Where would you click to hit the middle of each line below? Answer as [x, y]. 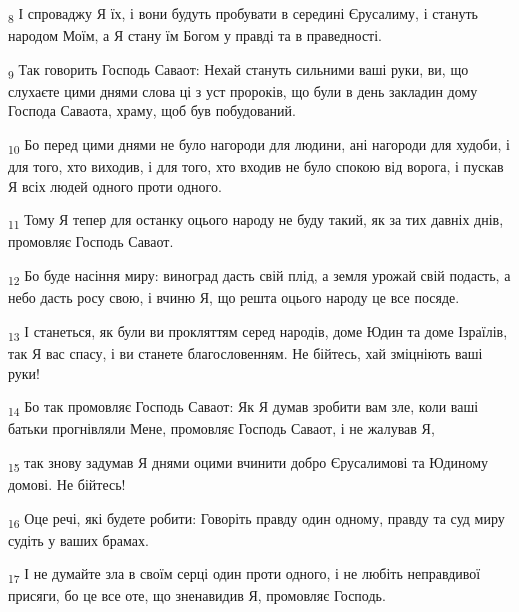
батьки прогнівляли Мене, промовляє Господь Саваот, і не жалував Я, [221, 428]
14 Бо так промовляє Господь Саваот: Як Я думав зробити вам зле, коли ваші [243, 407]
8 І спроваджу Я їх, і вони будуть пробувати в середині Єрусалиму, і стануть [243, 14]
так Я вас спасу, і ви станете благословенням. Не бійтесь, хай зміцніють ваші [245, 352]
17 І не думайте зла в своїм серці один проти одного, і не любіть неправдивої [244, 575]
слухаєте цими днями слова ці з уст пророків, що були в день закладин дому [243, 90]
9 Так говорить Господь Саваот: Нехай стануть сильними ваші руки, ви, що [238, 70]
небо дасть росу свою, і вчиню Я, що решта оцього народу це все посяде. [234, 297]
